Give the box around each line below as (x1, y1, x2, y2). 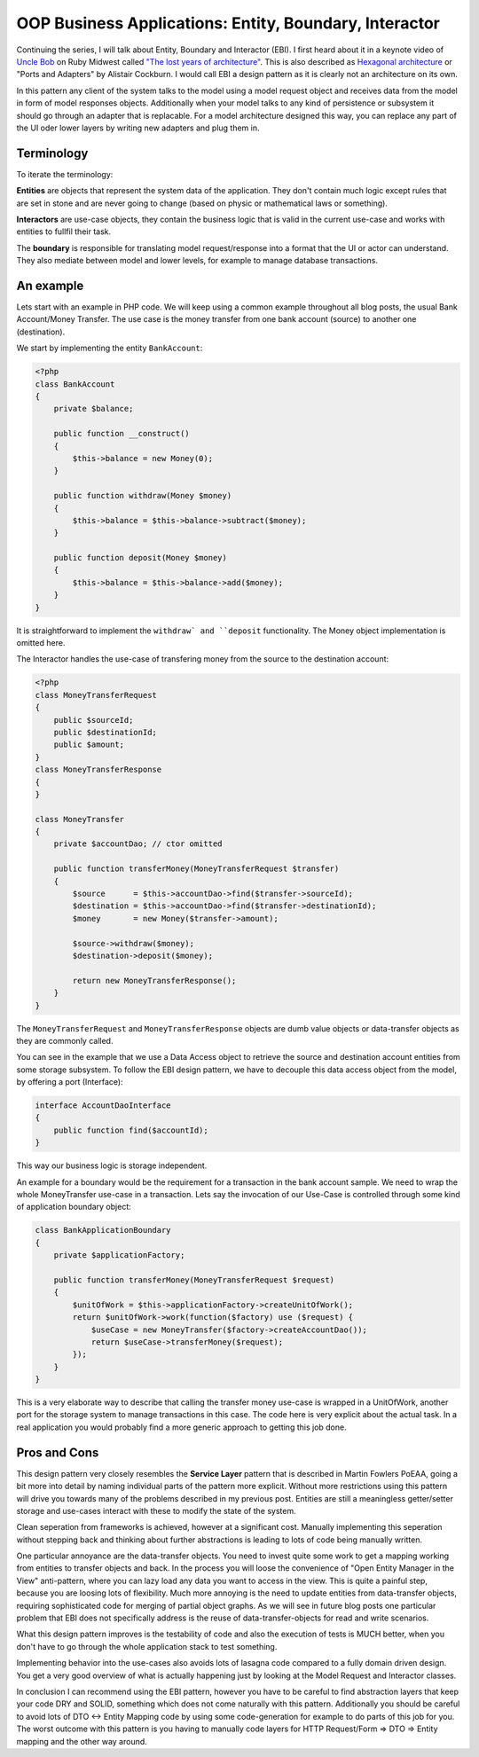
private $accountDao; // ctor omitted (53, 839, 223, 849)
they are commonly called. (16, 1035, 114, 1046)
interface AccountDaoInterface (35, 1101, 172, 1110)
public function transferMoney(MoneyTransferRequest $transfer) (53, 864, 340, 874)
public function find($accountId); (53, 1125, 208, 1135)
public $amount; (53, 740, 124, 749)
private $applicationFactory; (53, 1251, 185, 1260)
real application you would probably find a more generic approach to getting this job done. (16, 1422, 347, 1432)
